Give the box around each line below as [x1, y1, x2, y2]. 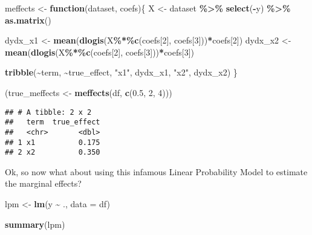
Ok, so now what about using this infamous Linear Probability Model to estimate [5, 165, 308, 178]
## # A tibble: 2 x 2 [5, 108, 92, 117]
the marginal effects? [5, 177, 82, 190]
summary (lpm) [5, 217, 65, 230]
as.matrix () [5, 13, 51, 26]
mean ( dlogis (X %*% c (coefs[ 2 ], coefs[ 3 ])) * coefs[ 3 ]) [5, 45, 195, 58]
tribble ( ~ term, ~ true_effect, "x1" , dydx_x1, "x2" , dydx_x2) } [5, 66, 238, 79]
